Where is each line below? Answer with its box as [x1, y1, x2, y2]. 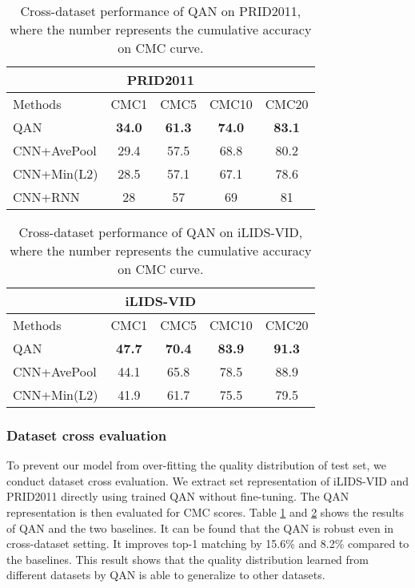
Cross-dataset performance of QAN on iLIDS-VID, [18, 223, 303, 241]
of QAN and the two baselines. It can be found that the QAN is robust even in [6, 519, 394, 536]
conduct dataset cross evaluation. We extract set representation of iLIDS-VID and [6, 472, 409, 489]
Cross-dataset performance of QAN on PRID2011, [20, 2, 301, 20]
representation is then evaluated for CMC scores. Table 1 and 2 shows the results [6, 504, 405, 520]
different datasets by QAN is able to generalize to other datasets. [6, 566, 325, 583]
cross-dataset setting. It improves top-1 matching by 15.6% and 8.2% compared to [6, 535, 409, 552]
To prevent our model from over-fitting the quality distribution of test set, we [6, 457, 386, 473]
